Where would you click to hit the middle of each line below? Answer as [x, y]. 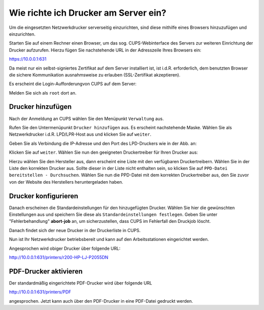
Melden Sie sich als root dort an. [43, 93]
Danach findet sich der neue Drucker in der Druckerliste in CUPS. [75, 230]
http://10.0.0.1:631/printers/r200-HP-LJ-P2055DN [59, 257]
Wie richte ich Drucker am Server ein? [88, 13]
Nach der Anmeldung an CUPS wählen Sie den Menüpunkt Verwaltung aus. [86, 119]
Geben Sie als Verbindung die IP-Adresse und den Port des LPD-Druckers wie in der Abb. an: [103, 143]
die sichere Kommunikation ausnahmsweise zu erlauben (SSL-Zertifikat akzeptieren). [95, 75]
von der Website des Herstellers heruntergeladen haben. [66, 182]
